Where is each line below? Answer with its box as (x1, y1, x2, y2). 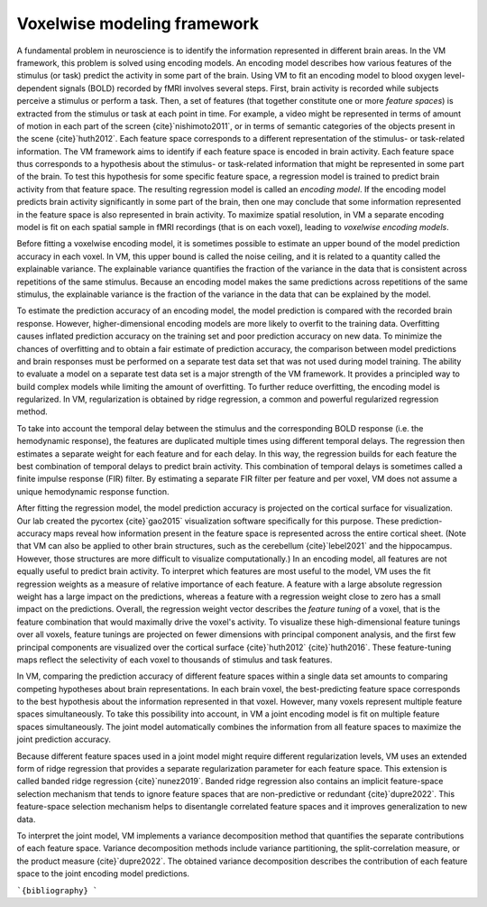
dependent (16, 82, 58, 94)
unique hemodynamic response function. (16, 486, 170, 496)
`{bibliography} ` (16, 885, 98, 895)
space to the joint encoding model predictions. (16, 868, 189, 879)
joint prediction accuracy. (16, 734, 112, 745)
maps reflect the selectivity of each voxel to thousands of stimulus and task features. (16, 654, 333, 665)
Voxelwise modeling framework (16, 14, 260, 33)
